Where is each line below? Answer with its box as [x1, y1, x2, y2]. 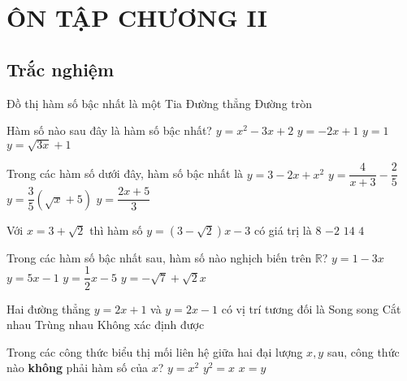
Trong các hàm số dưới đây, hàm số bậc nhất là [6, 165, 244, 182]
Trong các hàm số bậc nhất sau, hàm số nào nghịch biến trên [6, 249, 312, 266]
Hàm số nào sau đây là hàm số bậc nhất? [6, 122, 212, 139]
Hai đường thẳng [6, 300, 91, 317]
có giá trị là [253, 221, 312, 238]
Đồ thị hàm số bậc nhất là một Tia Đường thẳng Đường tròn [6, 94, 313, 111]
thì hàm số [89, 221, 143, 238]
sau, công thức [327, 343, 400, 360]
